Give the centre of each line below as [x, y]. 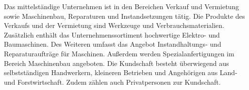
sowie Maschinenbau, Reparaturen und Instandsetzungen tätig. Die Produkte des [124, 16]
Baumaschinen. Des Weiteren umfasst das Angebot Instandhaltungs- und [113, 44]
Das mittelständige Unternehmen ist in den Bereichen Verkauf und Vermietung [122, 6]
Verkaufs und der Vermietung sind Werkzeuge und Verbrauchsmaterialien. [114, 25]
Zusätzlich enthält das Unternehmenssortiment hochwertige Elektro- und [112, 34]
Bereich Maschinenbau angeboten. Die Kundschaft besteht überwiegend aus [116, 63]
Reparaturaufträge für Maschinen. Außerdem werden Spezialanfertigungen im [119, 53]
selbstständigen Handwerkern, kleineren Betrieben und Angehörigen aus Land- [121, 72]
